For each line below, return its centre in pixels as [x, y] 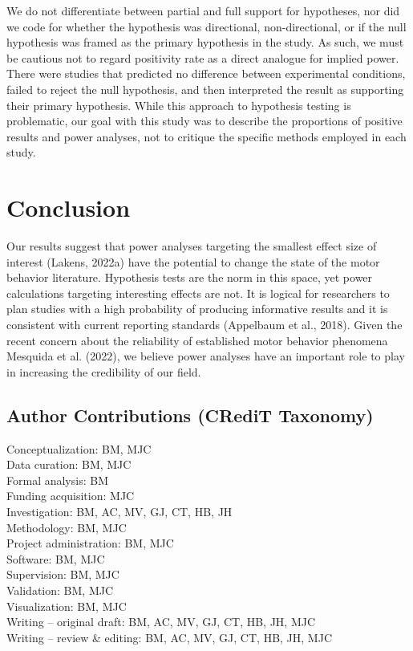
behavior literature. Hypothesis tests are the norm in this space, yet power [190, 277]
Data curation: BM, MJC [69, 464]
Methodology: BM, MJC [67, 527]
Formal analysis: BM [57, 480]
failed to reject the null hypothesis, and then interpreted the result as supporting [205, 89]
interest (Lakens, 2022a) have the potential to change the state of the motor [193, 261]
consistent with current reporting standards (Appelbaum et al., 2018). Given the [204, 325]
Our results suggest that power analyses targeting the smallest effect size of [192, 246]
